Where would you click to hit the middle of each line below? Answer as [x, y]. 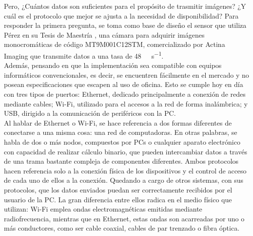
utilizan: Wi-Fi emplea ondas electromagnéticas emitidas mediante [103, 209]
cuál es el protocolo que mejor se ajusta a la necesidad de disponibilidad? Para [121, 15]
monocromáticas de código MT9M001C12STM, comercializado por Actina [115, 44]
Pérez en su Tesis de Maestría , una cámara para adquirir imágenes [104, 34]
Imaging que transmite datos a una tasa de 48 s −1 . [84, 55]
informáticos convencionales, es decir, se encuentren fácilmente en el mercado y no [126, 75]
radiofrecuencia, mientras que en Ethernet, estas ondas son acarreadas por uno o [124, 218]
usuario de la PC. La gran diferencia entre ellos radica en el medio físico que [118, 199]
